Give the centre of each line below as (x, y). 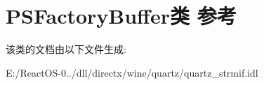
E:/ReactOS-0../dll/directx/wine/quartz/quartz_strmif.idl (132, 72)
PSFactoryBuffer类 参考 (121, 16)
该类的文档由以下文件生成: (66, 49)
